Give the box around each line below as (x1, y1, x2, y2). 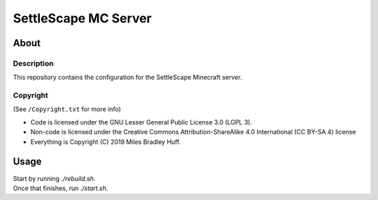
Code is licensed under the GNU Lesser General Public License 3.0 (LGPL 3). (30, 117, 252, 126)
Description (13, 58, 54, 68)
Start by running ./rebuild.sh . (13, 174, 96, 183)
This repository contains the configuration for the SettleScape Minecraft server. (13, 73, 242, 82)
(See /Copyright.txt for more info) (13, 105, 122, 113)
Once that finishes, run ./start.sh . (13, 184, 108, 192)
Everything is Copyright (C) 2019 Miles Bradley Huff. (30, 137, 181, 146)
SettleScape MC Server (13, 10, 152, 26)
